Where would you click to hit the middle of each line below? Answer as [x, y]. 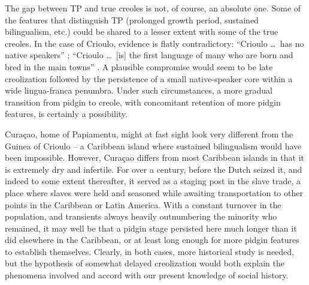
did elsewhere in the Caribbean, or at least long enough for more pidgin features [152, 240]
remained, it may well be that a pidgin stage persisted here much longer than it [151, 228]
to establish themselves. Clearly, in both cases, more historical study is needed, [149, 251]
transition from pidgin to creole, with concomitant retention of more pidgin [143, 102]
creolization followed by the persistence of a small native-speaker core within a [149, 78]
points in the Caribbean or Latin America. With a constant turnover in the [143, 204]
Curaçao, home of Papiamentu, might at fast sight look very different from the [149, 133]
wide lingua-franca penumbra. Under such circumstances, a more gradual [139, 90]
